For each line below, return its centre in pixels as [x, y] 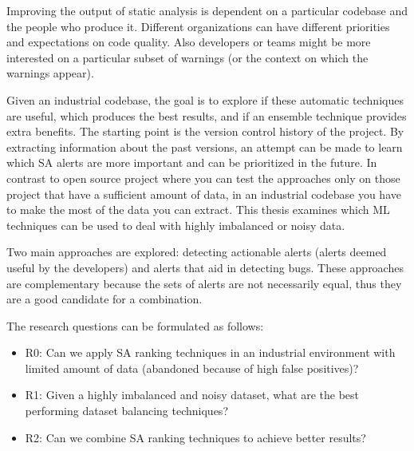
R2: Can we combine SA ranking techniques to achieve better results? [195, 437]
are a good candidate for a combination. [104, 299]
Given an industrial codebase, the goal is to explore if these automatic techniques [205, 99]
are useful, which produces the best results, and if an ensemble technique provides [207, 115]
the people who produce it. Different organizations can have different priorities [198, 26]
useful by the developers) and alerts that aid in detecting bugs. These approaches [205, 267]
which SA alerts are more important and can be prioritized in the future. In [192, 162]
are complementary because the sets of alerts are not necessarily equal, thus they [204, 283]
